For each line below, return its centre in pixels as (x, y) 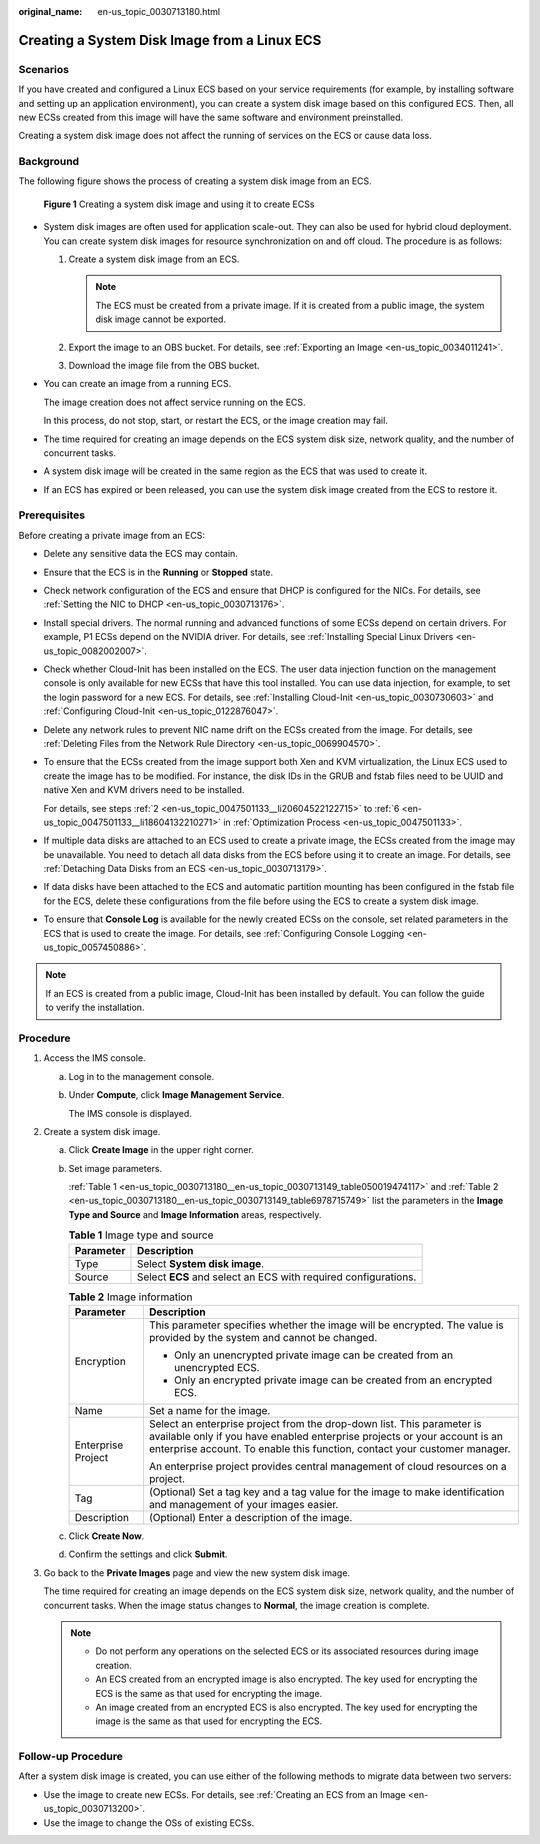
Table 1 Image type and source (141, 1235)
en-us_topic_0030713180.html (158, 11)
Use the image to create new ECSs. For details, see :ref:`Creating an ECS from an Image (224, 1794)
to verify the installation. (95, 1007)
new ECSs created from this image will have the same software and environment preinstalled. (211, 117)
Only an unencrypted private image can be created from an (313, 1355)
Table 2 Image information (130, 1297)
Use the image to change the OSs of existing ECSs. (149, 1822)
